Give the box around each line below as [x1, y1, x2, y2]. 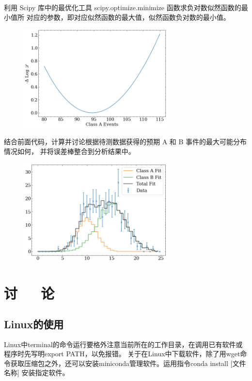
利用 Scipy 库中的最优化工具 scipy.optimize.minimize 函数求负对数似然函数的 [4, 2, 241, 12]
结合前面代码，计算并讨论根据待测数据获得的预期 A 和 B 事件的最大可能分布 [4, 137, 247, 147]
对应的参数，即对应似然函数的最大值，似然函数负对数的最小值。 [26, 12, 230, 22]
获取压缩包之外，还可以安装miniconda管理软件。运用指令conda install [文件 [10, 358, 246, 368]
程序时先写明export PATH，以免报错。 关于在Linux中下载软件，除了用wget [4, 349, 240, 359]
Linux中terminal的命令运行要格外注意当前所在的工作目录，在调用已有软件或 [4, 339, 243, 349]
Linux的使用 [4, 316, 64, 331]
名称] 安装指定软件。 [4, 367, 69, 378]
